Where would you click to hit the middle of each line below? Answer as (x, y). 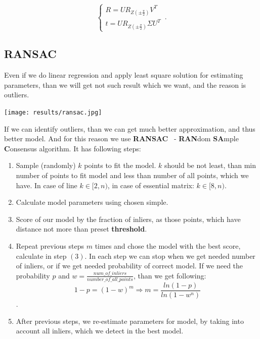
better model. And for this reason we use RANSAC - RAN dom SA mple (121, 138)
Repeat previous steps (50, 245)
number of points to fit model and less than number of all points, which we (132, 175)
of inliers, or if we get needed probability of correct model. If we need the (129, 266)
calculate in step (41, 256)
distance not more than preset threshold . (81, 229)
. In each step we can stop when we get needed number (170, 256)
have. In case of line (47, 185)
